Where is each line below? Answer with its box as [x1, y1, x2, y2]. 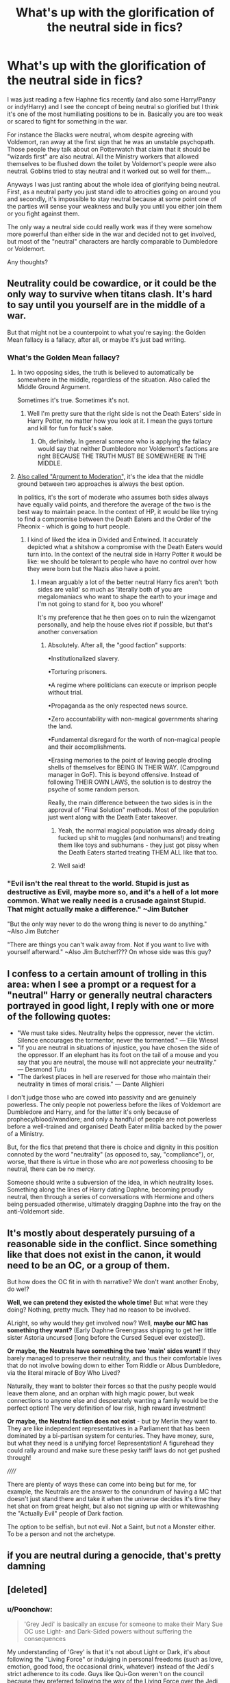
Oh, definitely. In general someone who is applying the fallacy [37, 437, 212, 445]
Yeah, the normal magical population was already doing [57, 826, 215, 835]
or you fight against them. [7, 209, 80, 218]
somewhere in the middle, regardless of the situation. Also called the [16, 375, 211, 384]
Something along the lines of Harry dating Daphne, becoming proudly [7, 1185, 203, 1194]
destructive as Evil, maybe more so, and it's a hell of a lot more [7, 887, 219, 896]
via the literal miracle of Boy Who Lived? [7, 1368, 120, 1377]
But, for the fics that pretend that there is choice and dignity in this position [7, 1143, 218, 1151]
